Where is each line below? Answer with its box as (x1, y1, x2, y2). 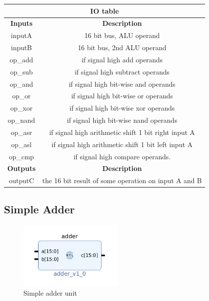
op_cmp (9, 151, 34, 161)
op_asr (11, 127, 32, 137)
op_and (9, 78, 33, 89)
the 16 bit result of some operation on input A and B (42, 175, 202, 186)
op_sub (10, 66, 33, 76)
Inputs (10, 18, 33, 28)
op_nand (8, 115, 35, 125)
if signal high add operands (82, 54, 163, 64)
